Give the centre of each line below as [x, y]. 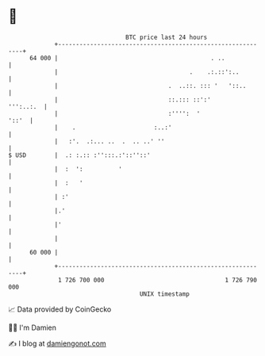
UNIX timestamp [165, 294]
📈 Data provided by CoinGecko [60, 309]
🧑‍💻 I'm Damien [33, 327]
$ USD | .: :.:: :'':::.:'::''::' [79, 155]
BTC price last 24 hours [167, 37]
